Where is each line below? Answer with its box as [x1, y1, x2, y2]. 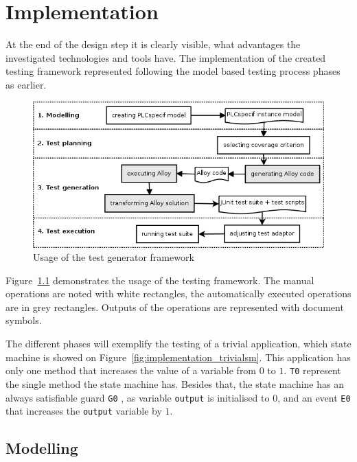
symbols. [5, 313, 42, 327]
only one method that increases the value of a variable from [5, 363, 257, 378]
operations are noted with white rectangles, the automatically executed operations [5, 286, 352, 301]
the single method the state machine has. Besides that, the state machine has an [5, 376, 344, 391]
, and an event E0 [277, 390, 351, 404]
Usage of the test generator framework [33, 250, 194, 264]
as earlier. [5, 77, 47, 91]
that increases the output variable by [5, 404, 162, 418]
